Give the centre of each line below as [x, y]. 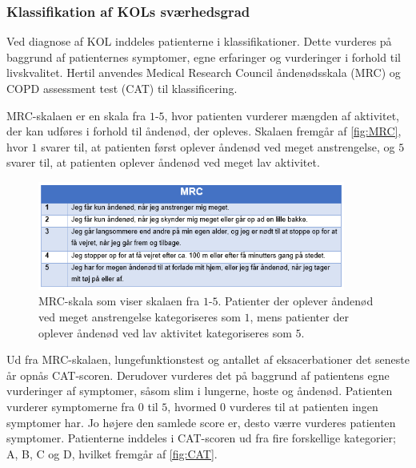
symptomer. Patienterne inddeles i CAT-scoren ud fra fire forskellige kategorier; [201, 438]
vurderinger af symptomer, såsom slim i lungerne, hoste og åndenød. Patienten [200, 391]
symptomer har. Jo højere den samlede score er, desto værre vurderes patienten [201, 422]
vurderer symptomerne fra [71, 406]
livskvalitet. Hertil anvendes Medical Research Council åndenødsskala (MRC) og [204, 73]
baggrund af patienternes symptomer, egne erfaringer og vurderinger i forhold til [204, 56]
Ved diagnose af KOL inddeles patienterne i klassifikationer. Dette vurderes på [199, 41]
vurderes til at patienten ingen [304, 406]
